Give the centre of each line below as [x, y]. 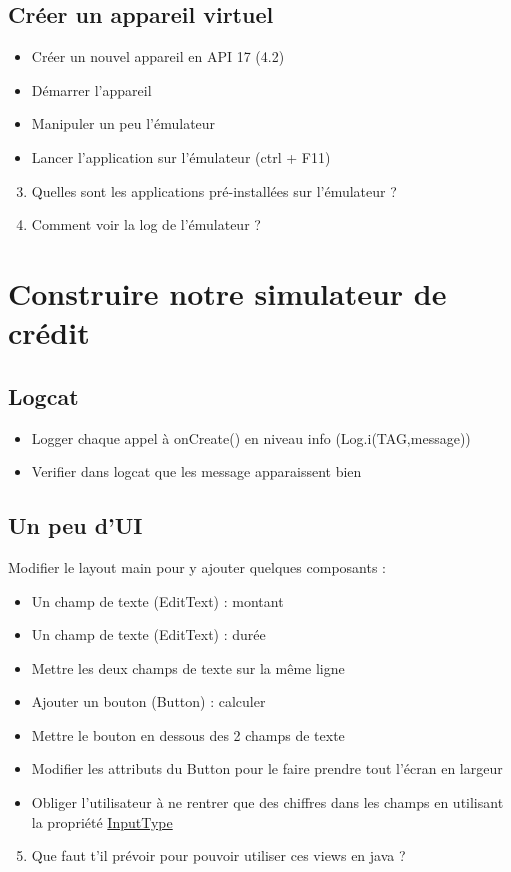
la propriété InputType [102, 821]
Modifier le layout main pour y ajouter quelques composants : [197, 566]
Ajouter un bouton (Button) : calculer [148, 701]
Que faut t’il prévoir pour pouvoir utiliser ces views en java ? [218, 855]
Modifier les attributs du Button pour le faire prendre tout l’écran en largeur [267, 768]
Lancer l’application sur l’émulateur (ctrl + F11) [181, 156]
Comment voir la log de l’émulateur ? [146, 224]
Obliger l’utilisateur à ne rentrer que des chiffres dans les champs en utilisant [267, 802]
